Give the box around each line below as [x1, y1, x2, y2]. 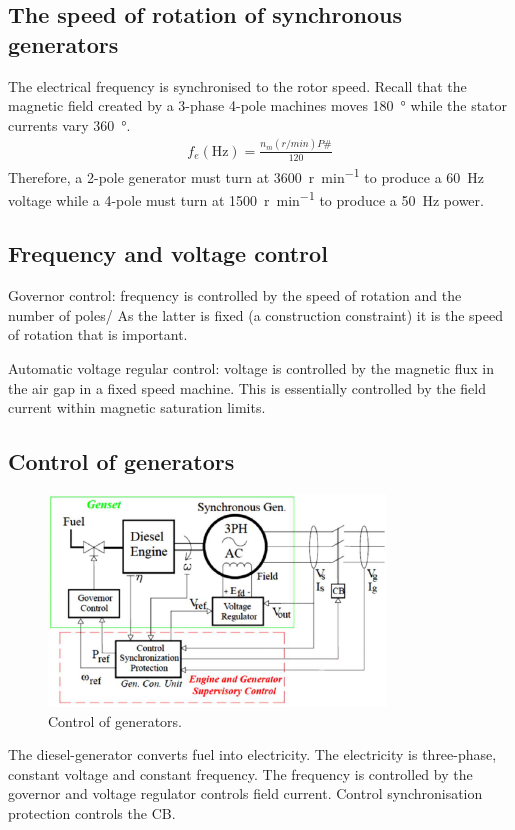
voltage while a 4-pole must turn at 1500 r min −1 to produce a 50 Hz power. [8, 186, 484, 210]
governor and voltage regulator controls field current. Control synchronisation [8, 783, 483, 804]
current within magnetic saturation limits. [8, 397, 266, 418]
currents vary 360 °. [8, 114, 131, 135]
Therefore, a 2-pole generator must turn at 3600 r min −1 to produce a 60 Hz [8, 163, 485, 187]
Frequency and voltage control [8, 238, 328, 269]
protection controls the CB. [8, 802, 176, 823]
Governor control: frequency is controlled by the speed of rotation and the [8, 285, 462, 306]
